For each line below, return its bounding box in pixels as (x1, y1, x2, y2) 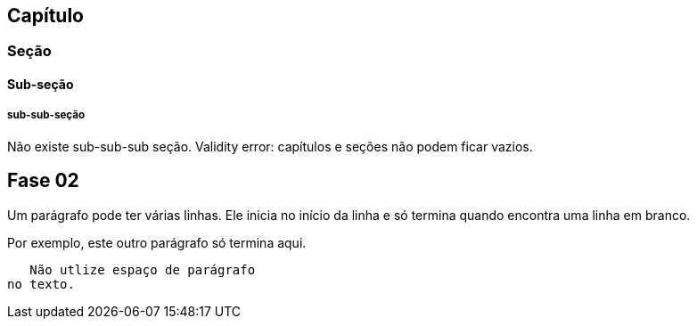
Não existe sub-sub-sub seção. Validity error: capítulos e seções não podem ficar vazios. (7, 138, 533, 154)
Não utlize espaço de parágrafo (29, 262, 256, 277)
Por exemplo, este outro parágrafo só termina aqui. (7, 234, 307, 250)
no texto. (7, 276, 75, 291)
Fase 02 (7, 169, 79, 192)
